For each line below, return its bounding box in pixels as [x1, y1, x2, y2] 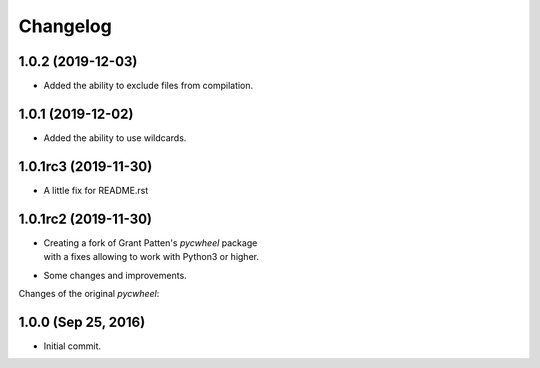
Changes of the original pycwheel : [18, 287, 160, 299]
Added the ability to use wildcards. [43, 131, 187, 144]
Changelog [18, 15, 112, 37]
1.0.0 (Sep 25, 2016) [18, 313, 146, 330]
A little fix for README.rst [43, 184, 149, 196]
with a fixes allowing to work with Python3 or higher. [43, 251, 260, 263]
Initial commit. [43, 340, 102, 352]
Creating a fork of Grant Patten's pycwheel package [43, 236, 258, 249]
